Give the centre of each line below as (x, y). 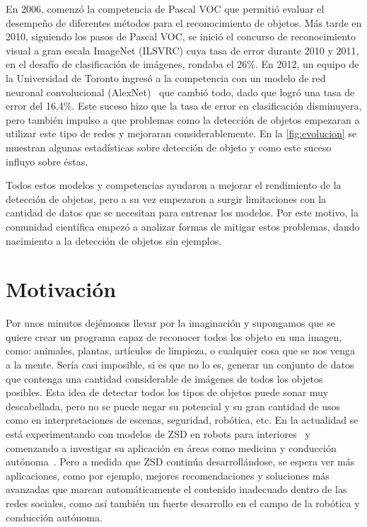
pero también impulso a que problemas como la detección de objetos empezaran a (183, 119)
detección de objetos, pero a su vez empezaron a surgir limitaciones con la (166, 198)
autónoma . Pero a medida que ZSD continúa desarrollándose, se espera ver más (180, 462)
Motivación (61, 289)
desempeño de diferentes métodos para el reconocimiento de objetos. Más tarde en (184, 22)
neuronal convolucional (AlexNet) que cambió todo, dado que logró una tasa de (180, 92)
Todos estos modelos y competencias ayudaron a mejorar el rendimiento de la (174, 185)
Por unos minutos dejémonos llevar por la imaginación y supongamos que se (170, 323)
